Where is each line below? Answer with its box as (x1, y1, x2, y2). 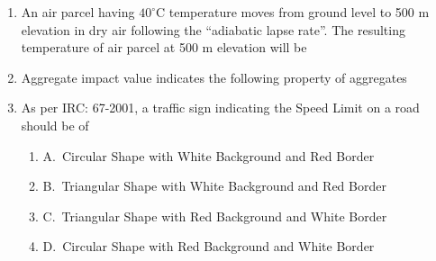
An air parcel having (21, 3, 135, 21)
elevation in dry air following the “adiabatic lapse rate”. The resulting (21, 20, 405, 39)
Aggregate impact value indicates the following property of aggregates (21, 67, 407, 86)
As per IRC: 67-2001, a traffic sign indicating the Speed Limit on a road (21, 98, 420, 117)
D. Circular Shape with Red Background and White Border (42, 237, 375, 256)
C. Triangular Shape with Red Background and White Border (42, 206, 387, 225)
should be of (21, 115, 89, 134)
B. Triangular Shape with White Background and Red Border (42, 176, 386, 195)
